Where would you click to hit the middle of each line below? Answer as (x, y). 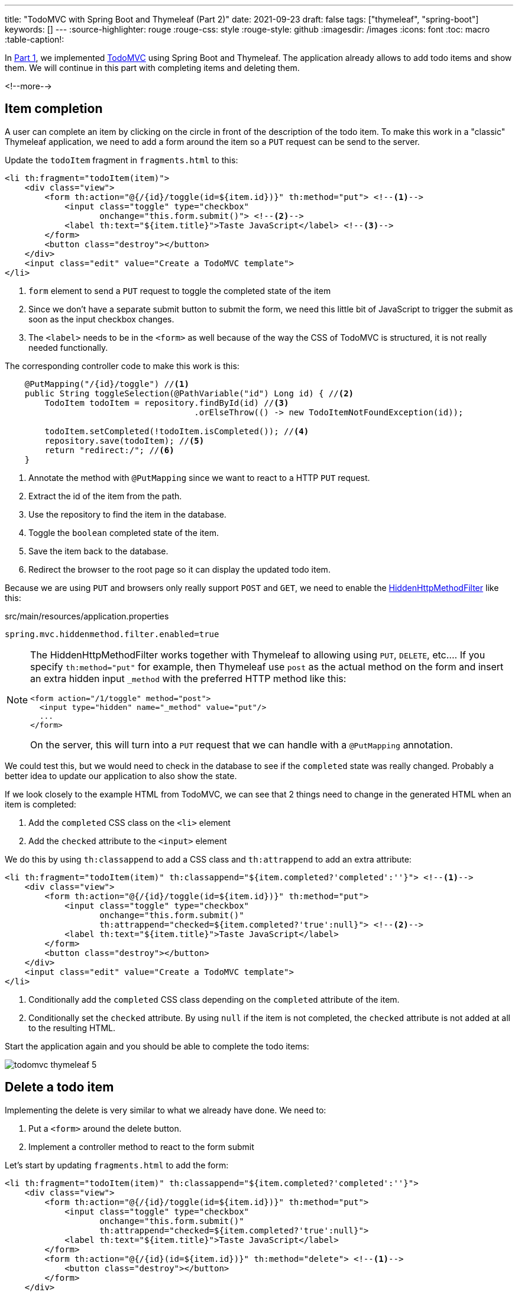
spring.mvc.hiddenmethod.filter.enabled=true (112, 634)
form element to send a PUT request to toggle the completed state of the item (180, 290)
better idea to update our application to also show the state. (121, 776)
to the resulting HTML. (72, 1028)
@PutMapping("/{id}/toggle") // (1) (107, 384)
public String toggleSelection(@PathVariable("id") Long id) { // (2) (189, 393)
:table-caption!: (35, 39)
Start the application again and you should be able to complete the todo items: (157, 1046)
